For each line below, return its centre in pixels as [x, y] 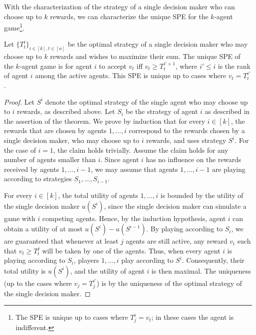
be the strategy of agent [162, 111]
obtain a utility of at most [43, 229]
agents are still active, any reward [176, 241]
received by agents [32, 169]
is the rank [234, 66]
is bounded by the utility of [202, 195]
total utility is [25, 270]
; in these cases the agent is [192, 317]
